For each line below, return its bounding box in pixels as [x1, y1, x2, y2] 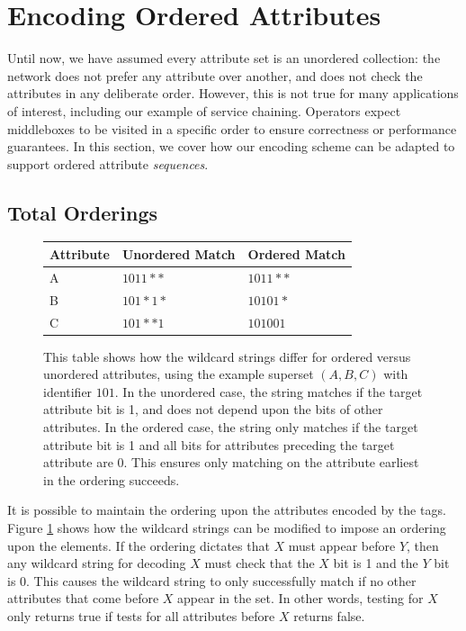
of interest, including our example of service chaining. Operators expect [7, 101, 401, 120]
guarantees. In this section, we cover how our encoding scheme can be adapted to [7, 137, 455, 156]
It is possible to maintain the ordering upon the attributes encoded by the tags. [7, 500, 446, 519]
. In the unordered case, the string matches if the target [114, 382, 423, 401]
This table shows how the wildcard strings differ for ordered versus [43, 347, 411, 365]
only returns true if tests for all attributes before [7, 606, 275, 625]
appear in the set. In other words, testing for [177, 589, 424, 608]
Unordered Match [121, 244, 236, 263]
